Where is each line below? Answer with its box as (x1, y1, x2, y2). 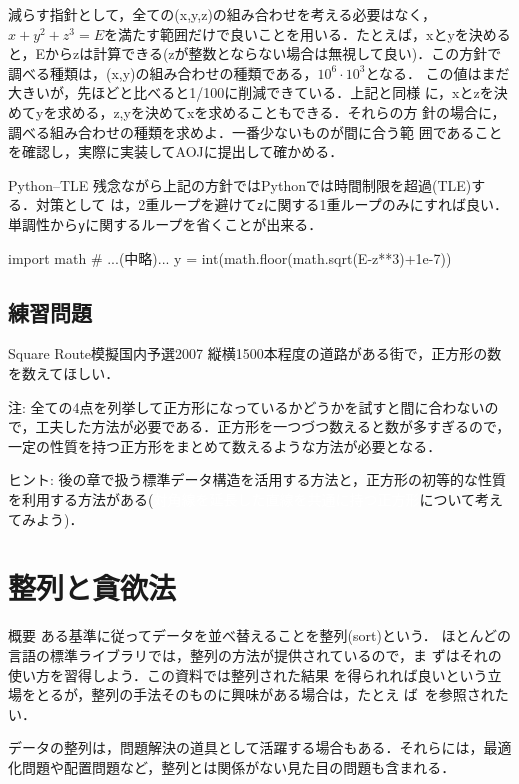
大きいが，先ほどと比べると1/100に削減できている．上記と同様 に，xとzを (8, 82, 494, 103)
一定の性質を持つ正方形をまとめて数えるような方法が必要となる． (8, 435, 442, 456)
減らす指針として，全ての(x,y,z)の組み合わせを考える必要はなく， (8, 4, 436, 24)
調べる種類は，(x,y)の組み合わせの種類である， (8, 62, 318, 83)
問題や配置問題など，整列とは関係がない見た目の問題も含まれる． (21, 756, 456, 777)
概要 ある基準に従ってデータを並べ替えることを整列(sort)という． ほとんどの (8, 625, 512, 646)
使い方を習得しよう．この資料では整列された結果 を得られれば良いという (8, 664, 488, 685)
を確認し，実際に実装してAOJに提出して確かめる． (8, 141, 344, 162)
